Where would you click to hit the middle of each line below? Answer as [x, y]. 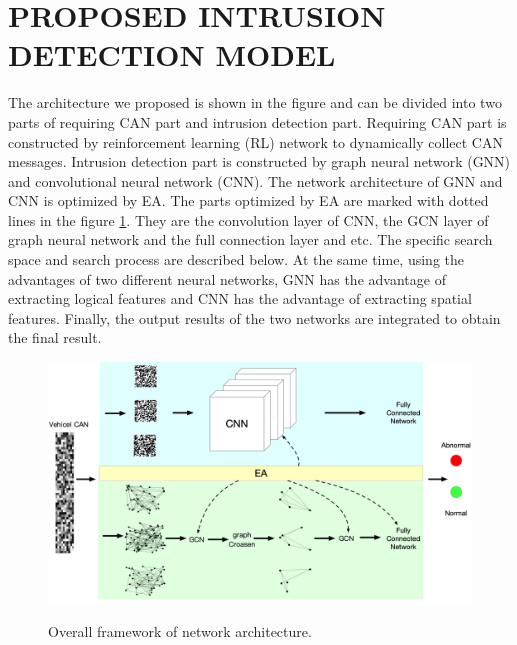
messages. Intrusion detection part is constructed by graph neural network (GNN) [259, 161]
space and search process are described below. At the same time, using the [236, 259]
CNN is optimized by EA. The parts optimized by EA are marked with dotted [248, 200]
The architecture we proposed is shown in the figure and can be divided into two [255, 102]
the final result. [55, 337]
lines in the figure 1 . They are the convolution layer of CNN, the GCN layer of [248, 219]
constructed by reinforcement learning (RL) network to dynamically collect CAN [255, 141]
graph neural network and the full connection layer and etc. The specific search [250, 239]
